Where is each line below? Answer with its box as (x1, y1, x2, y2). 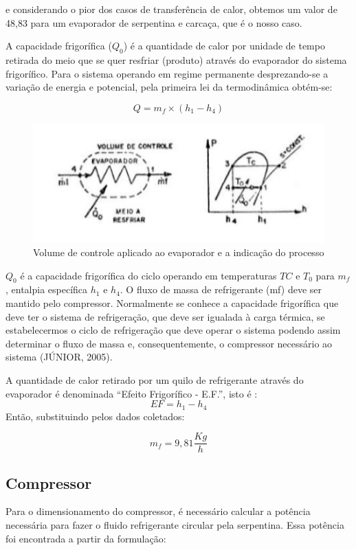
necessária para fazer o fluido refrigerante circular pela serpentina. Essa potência (5, 518, 344, 532)
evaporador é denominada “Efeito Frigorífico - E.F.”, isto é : (5, 386, 258, 400)
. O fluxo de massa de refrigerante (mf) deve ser (120, 282, 322, 297)
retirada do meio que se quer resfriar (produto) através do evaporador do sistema (5, 52, 347, 67)
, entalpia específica (5, 282, 88, 297)
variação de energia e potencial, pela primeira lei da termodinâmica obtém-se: (5, 80, 333, 94)
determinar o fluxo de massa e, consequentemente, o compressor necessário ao (5, 336, 333, 350)
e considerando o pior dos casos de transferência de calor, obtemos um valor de (5, 2, 337, 16)
